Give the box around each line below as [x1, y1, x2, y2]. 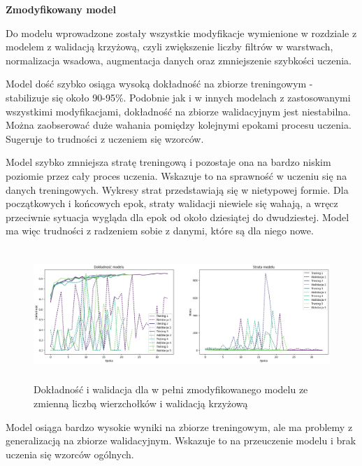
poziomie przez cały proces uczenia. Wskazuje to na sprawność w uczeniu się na [6, 168, 347, 183]
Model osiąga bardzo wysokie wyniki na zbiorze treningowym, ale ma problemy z [6, 419, 353, 434]
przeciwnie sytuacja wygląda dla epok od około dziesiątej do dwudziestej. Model [6, 209, 349, 224]
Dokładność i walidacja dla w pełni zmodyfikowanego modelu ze [34, 382, 308, 397]
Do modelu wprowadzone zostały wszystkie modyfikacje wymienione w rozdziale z [6, 25, 357, 40]
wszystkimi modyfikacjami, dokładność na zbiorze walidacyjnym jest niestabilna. [6, 104, 351, 118]
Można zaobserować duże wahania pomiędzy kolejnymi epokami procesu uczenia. [6, 118, 352, 132]
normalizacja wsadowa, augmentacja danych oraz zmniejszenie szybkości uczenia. [6, 52, 352, 67]
